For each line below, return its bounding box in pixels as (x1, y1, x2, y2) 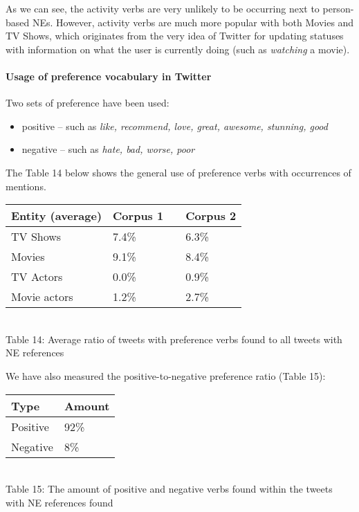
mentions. (6, 179, 46, 193)
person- (322, 1, 354, 15)
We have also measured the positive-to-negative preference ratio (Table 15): (6, 368, 326, 383)
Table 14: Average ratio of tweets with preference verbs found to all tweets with (6, 331, 342, 346)
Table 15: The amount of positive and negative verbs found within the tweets (6, 482, 333, 496)
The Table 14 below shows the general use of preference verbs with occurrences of (6, 165, 351, 179)
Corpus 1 (113, 208, 164, 224)
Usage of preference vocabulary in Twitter (6, 68, 212, 83)
